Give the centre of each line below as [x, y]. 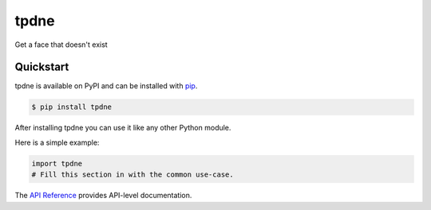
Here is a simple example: [57, 142]
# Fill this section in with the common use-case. [133, 175]
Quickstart [42, 67]
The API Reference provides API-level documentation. [103, 196]
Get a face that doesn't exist [61, 45]
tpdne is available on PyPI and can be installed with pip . [106, 86]
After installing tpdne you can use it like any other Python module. [123, 128]
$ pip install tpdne [71, 107]
